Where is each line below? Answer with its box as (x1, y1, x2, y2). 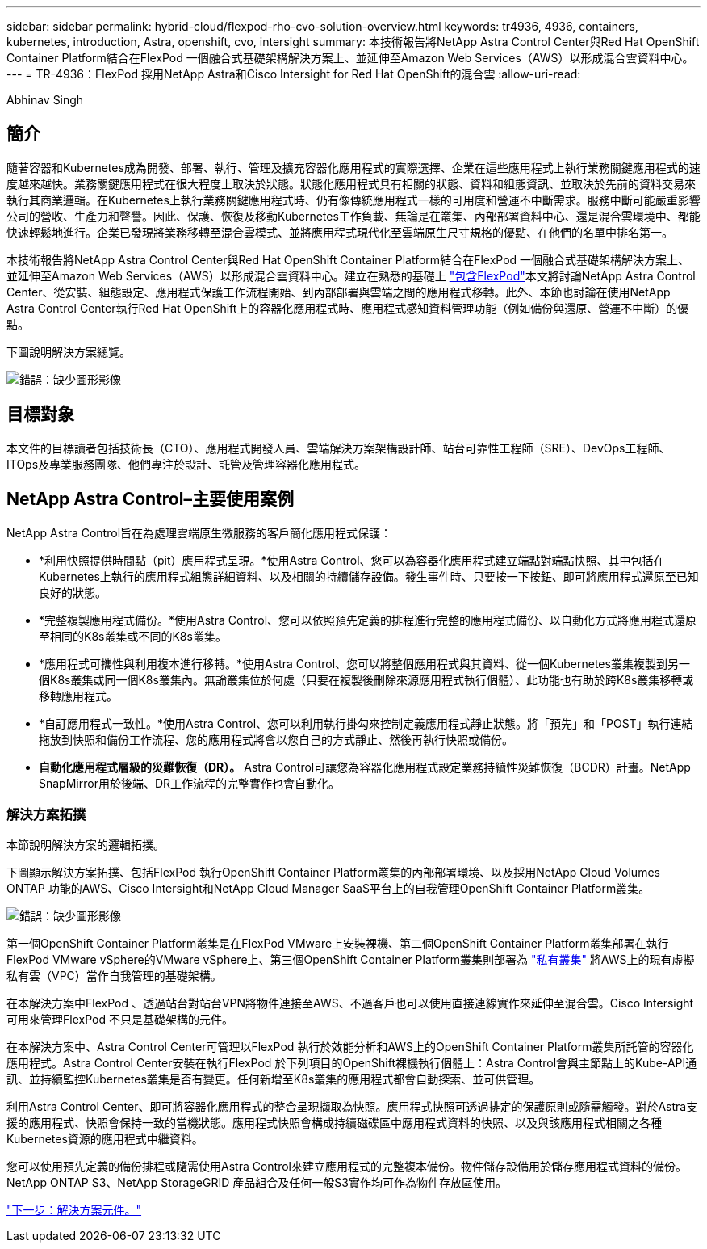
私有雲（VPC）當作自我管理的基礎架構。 (6, 969, 222, 983)
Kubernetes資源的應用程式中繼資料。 (6, 1132, 203, 1146)
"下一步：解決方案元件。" (6, 1203, 142, 1217)
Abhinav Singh (6, 93, 84, 107)
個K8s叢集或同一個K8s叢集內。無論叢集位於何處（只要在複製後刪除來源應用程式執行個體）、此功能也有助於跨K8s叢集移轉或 (39, 672, 694, 687)
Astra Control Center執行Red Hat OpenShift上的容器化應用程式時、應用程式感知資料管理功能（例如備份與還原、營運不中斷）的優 (6, 301, 689, 315)
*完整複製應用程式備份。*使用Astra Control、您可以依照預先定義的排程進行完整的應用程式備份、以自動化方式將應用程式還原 (39, 612, 697, 627)
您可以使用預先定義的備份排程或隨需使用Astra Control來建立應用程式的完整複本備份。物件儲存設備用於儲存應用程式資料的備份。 (6, 1159, 687, 1174)
